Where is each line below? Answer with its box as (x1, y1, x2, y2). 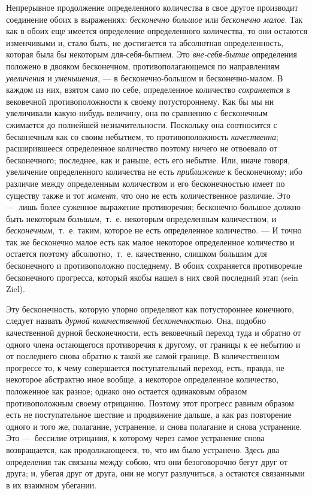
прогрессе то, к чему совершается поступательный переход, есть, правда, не (6, 361, 284, 373)
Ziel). (6, 283, 25, 295)
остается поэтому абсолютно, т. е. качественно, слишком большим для (6, 247, 267, 260)
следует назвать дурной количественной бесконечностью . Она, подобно (6, 314, 266, 327)
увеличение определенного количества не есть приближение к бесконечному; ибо (6, 165, 302, 178)
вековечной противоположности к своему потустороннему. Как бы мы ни (6, 95, 274, 107)
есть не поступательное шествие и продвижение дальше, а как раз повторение (6, 408, 292, 421)
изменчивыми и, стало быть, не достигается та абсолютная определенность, (6, 36, 284, 48)
